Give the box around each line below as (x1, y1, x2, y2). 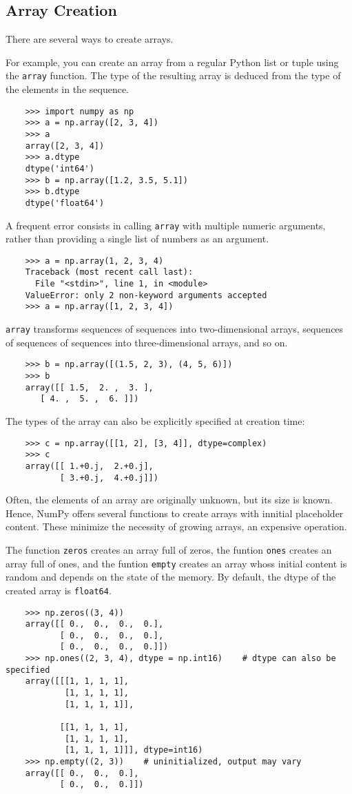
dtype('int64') (25, 163, 94, 174)
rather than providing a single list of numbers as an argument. (6, 231, 269, 246)
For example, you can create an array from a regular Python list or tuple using (6, 54, 339, 69)
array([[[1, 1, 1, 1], (25, 676, 129, 687)
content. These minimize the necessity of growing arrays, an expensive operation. (6, 519, 347, 534)
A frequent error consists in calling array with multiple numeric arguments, (6, 218, 326, 232)
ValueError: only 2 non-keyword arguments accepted (25, 290, 267, 300)
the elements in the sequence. (6, 82, 130, 96)
